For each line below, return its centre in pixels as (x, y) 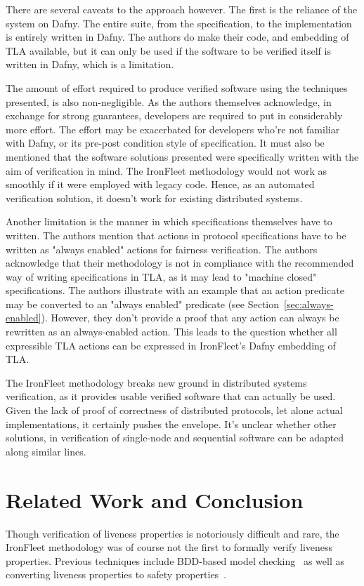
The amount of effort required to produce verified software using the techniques (177, 87)
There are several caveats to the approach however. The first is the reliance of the (182, 9)
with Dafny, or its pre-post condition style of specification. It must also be (165, 143)
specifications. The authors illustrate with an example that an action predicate (175, 290)
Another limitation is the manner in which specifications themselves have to (169, 221)
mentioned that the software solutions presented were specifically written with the (182, 156)
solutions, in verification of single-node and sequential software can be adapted (175, 438)
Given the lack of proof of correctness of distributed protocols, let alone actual (174, 410)
